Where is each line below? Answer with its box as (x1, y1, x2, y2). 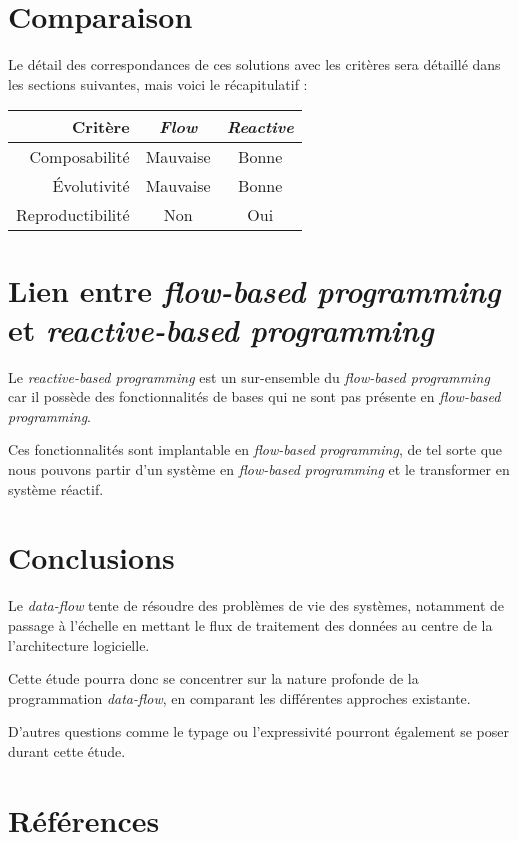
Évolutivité (52, 174, 130, 198)
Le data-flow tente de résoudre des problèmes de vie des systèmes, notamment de (8, 595, 505, 616)
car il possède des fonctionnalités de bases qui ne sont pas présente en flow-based (8, 386, 501, 407)
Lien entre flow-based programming (8, 269, 501, 311)
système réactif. (8, 478, 104, 499)
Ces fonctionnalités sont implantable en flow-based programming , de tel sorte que (8, 439, 503, 460)
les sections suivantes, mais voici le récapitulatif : (8, 73, 308, 94)
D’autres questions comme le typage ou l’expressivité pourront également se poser (8, 721, 509, 742)
